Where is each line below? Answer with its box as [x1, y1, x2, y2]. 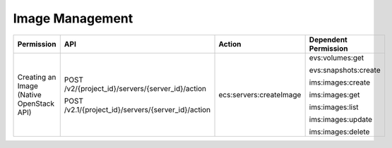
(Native [17, 90, 42, 99]
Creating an [17, 72, 57, 82]
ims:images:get [309, 90, 360, 99]
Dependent [309, 35, 348, 44]
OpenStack [17, 99, 55, 109]
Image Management [13, 11, 133, 26]
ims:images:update [309, 114, 373, 124]
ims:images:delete [309, 127, 370, 137]
